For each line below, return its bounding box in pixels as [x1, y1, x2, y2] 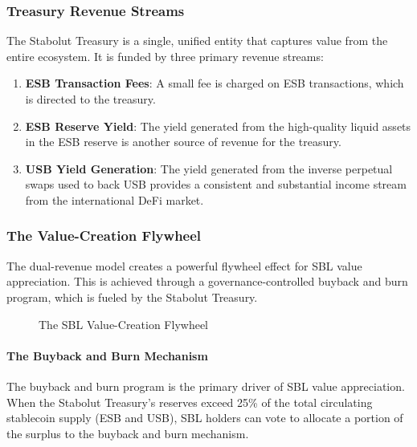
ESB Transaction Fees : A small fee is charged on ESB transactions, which [25, 75, 404, 91]
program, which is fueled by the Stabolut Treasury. [6, 288, 258, 305]
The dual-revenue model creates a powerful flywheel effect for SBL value [6, 257, 362, 274]
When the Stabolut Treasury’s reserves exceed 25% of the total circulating [6, 393, 373, 410]
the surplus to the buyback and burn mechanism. [6, 425, 249, 441]
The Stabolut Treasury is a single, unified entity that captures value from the [6, 32, 388, 49]
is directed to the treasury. [25, 91, 156, 107]
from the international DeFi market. [25, 191, 204, 208]
